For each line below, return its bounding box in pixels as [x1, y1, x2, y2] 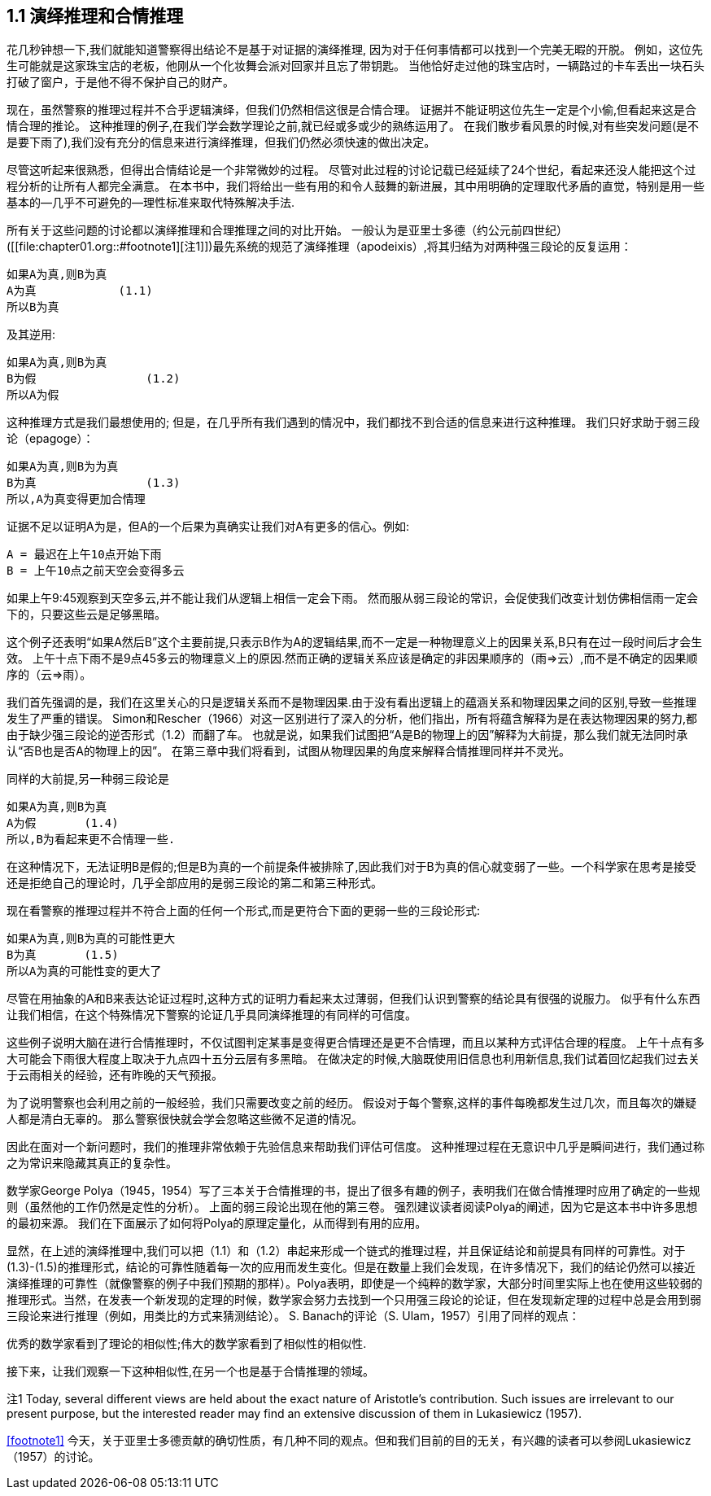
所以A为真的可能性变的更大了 [7, 965, 162, 978]
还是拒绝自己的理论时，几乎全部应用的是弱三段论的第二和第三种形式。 [7, 876, 382, 890]
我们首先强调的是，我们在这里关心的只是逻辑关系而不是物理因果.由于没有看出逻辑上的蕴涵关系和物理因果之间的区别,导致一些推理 [7, 695, 697, 710]
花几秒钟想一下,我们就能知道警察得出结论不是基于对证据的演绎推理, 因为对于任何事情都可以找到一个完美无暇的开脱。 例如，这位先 [7, 42, 703, 57]
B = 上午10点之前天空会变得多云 [7, 564, 185, 578]
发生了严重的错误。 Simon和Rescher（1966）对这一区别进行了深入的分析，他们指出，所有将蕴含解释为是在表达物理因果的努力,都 [7, 711, 698, 726]
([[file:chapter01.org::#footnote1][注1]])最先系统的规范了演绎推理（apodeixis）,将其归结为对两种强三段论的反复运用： [7, 239, 632, 254]
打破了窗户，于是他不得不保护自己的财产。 [7, 75, 234, 90]
